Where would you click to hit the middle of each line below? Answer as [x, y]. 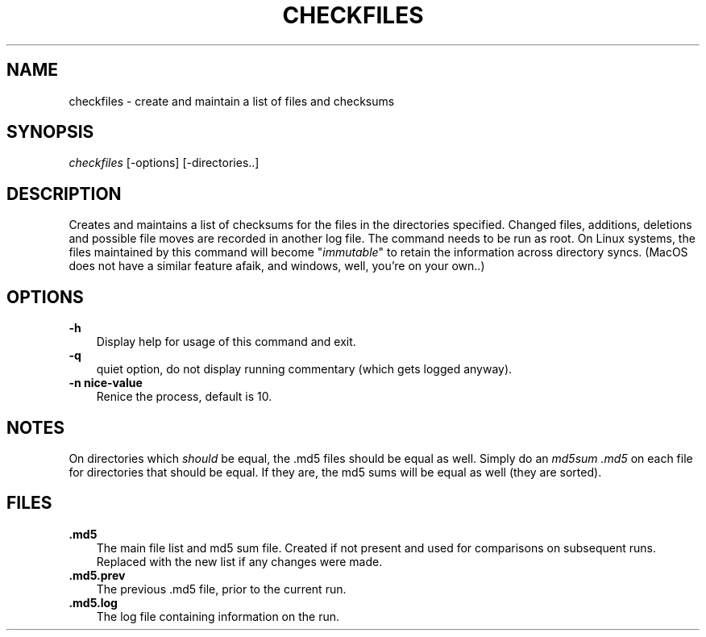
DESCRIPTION [64, 194]
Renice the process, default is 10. [184, 397]
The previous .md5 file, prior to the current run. [221, 589]
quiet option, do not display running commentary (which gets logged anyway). [304, 369]
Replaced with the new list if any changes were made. [239, 561]
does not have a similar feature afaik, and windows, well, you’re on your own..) [277, 266]
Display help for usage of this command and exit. [226, 342]
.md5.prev [97, 575]
